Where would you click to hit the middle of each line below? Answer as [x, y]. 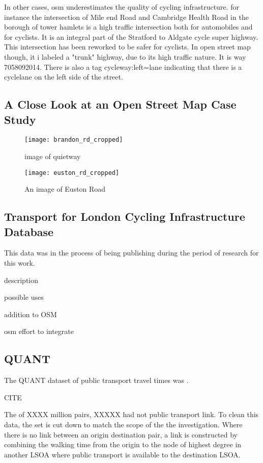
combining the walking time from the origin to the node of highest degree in [123, 444]
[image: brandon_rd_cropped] [74, 140]
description [21, 280]
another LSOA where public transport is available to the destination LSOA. [122, 454]
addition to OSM [31, 314]
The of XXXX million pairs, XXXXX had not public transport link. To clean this [131, 414]
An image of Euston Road [65, 189]
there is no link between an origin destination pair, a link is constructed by [121, 434]
